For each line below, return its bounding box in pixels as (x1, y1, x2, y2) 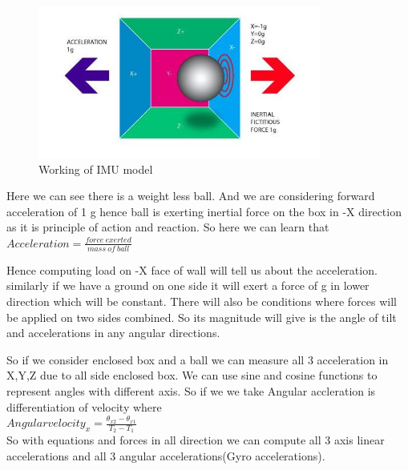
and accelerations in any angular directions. (6, 324, 220, 341)
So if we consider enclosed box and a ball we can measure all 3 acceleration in (6, 351, 389, 368)
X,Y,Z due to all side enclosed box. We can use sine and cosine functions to (6, 367, 378, 384)
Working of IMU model (38, 160, 153, 177)
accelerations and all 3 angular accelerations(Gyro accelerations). (6, 447, 325, 464)
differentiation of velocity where (6, 398, 162, 415)
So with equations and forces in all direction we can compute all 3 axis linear (6, 432, 385, 448)
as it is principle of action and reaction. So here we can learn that (6, 219, 329, 235)
